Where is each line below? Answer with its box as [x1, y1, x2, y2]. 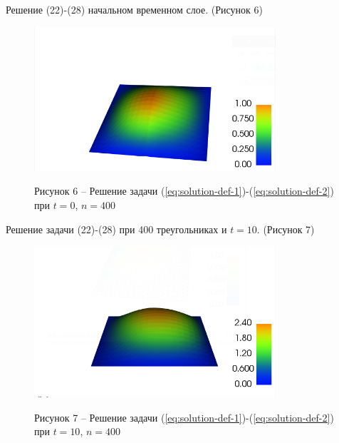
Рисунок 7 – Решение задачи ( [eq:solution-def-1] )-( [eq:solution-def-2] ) [34, 409, 334, 424]
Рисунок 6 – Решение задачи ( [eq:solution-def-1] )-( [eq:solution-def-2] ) [34, 183, 334, 198]
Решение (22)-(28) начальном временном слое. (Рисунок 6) [6, 2, 263, 16]
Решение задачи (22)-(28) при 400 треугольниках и [6, 221, 227, 236]
